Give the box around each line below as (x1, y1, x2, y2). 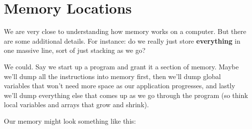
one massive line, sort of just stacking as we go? (4, 45, 146, 55)
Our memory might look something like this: (4, 115, 136, 126)
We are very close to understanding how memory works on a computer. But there (4, 26, 246, 36)
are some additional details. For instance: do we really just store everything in (4, 35, 240, 46)
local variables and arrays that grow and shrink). (4, 99, 149, 110)
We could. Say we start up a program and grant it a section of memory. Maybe (4, 61, 239, 71)
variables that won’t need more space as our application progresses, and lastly (4, 81, 236, 91)
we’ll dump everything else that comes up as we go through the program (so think (4, 90, 248, 100)
